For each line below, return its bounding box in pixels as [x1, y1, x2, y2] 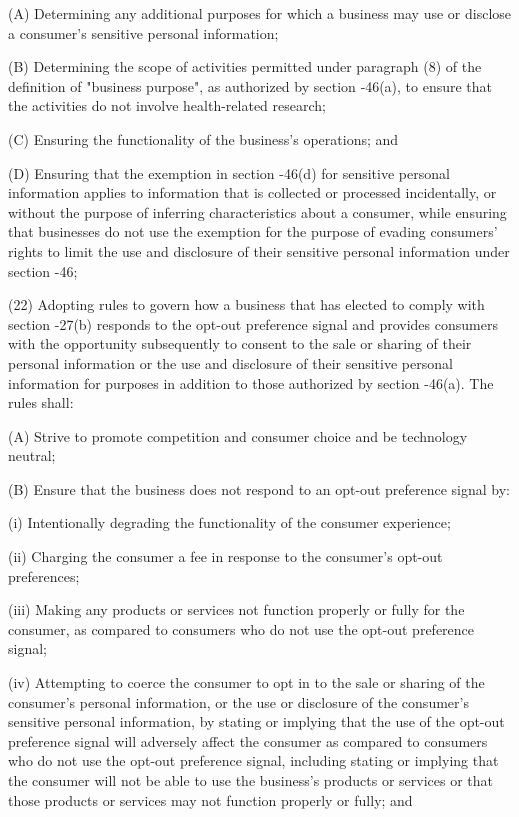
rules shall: [8, 392, 74, 413]
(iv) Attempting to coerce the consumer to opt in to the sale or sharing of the [8, 672, 485, 693]
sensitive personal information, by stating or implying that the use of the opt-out [8, 711, 505, 732]
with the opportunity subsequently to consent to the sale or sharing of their [8, 333, 472, 354]
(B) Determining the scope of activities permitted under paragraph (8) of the [8, 56, 482, 77]
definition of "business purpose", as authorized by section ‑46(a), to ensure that [8, 75, 493, 96]
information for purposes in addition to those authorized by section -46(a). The [8, 372, 494, 393]
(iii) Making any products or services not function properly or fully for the [8, 599, 465, 620]
